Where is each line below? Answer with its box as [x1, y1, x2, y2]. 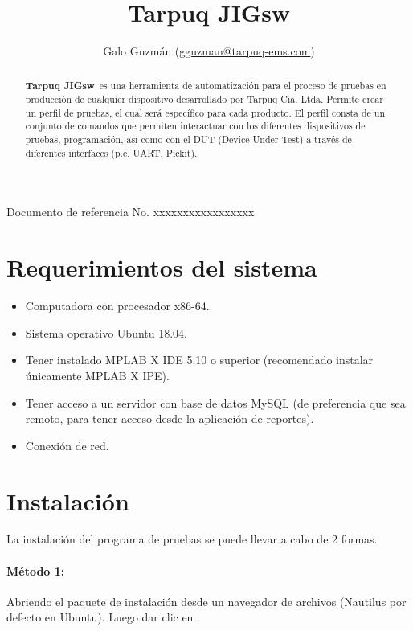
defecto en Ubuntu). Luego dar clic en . [6, 608, 200, 625]
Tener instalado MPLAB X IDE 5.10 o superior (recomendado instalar [25, 351, 374, 368]
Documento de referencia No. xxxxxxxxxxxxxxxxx [6, 203, 255, 220]
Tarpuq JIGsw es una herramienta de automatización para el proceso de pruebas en [25, 78, 386, 92]
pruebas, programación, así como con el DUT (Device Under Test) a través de [25, 133, 352, 146]
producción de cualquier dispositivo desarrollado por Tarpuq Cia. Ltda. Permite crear [25, 92, 383, 106]
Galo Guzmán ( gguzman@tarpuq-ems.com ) [103, 43, 315, 59]
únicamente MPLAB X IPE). [25, 367, 170, 383]
